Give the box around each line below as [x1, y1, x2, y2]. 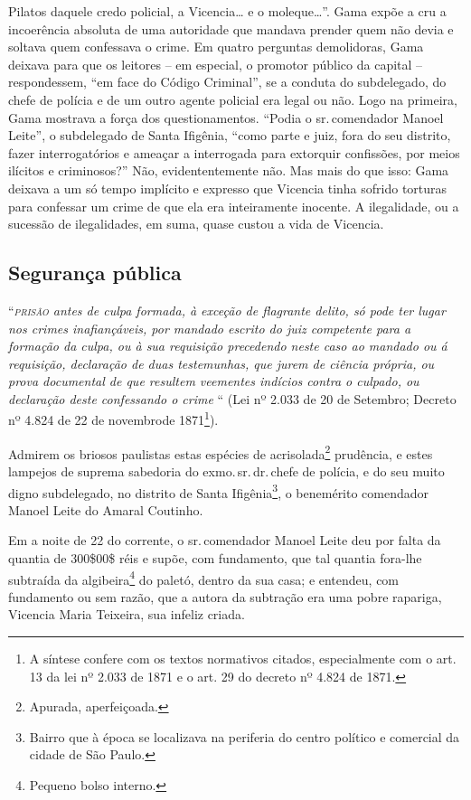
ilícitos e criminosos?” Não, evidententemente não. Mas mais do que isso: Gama [8, 161, 449, 180]
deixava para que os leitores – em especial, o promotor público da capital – [8, 54, 423, 73]
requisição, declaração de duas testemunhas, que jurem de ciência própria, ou [8, 353, 435, 372]
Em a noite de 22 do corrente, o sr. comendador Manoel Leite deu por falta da [8, 531, 441, 550]
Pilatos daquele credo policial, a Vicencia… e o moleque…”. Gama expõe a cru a [8, 2, 447, 20]
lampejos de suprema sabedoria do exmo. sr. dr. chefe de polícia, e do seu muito [8, 461, 445, 480]
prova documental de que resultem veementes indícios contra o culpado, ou [8, 372, 419, 391]
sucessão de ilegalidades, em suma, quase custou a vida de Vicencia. [8, 214, 384, 233]
